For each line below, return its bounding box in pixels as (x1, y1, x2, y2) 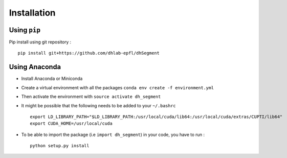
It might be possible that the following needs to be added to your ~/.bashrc (21, 102, 176, 108)
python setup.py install (30, 143, 89, 149)
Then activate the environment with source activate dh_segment (21, 94, 161, 99)
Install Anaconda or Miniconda (21, 76, 83, 81)
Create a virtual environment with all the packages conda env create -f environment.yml (21, 84, 214, 90)
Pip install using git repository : (9, 39, 71, 45)
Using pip (9, 26, 41, 34)
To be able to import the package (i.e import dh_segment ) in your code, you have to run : (21, 132, 205, 138)
